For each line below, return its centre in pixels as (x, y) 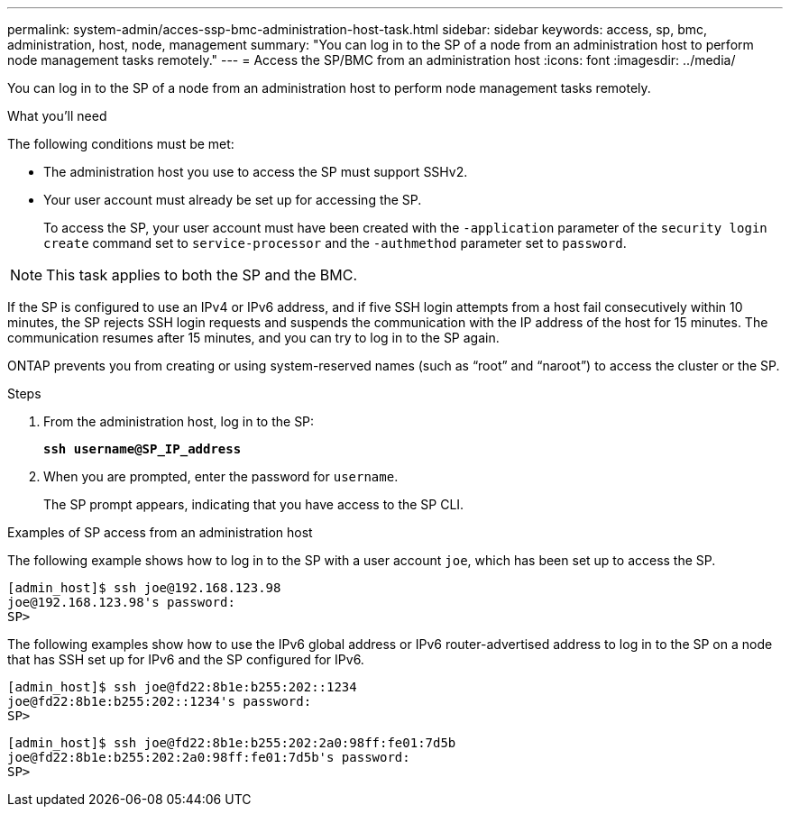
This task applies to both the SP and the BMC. (202, 275)
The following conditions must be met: (121, 144)
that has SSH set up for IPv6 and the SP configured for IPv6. (186, 659)
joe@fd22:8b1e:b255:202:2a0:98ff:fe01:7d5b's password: (209, 757)
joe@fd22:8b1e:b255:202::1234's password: (160, 701)
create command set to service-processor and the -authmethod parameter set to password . (335, 243)
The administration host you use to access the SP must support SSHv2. (256, 172)
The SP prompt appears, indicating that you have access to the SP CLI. (254, 504)
